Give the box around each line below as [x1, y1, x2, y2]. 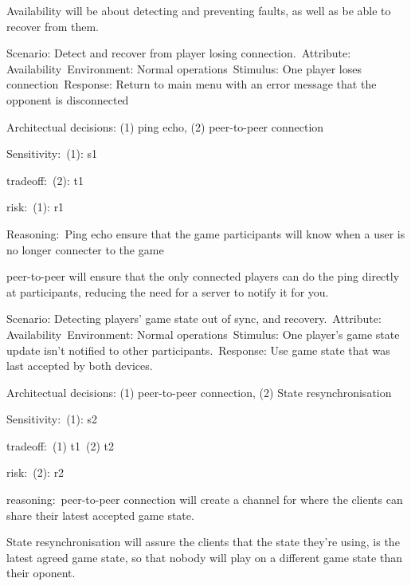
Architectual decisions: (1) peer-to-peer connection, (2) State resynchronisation [6, 383, 392, 400]
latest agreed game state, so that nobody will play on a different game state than [6, 549, 402, 565]
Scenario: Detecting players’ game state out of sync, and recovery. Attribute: [6, 310, 382, 327]
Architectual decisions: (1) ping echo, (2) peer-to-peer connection [6, 118, 324, 135]
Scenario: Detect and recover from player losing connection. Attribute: [6, 45, 351, 61]
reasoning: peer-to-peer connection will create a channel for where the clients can [6, 491, 403, 508]
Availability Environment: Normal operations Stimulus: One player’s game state [6, 325, 400, 342]
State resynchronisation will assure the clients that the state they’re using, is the [6, 533, 400, 550]
